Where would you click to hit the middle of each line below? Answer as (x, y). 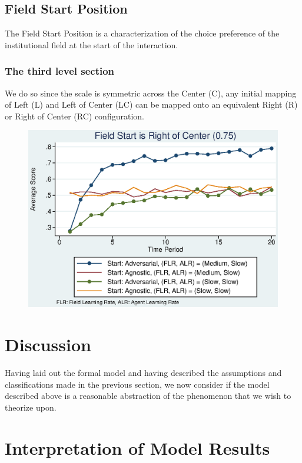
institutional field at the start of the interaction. (92, 44)
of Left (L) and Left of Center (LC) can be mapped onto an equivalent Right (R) (151, 104)
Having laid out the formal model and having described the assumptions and (143, 373)
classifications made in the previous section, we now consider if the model (137, 384)
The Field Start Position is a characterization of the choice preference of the (142, 33)
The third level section (60, 71)
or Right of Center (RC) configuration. (74, 116)
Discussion (48, 344)
